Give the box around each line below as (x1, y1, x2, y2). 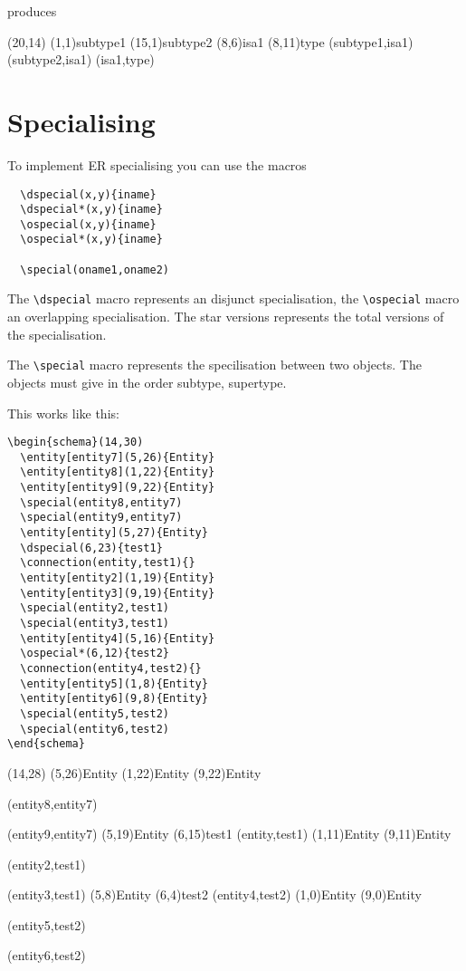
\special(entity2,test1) (20, 601, 169, 615)
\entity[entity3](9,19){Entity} (20, 586, 215, 600)
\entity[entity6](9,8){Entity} (20, 692, 208, 706)
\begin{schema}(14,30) (7, 436, 144, 449)
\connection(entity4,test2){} (20, 661, 202, 675)
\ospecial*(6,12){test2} (20, 647, 169, 660)
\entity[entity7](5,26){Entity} (20, 450, 215, 464)
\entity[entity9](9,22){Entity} (20, 481, 215, 495)
